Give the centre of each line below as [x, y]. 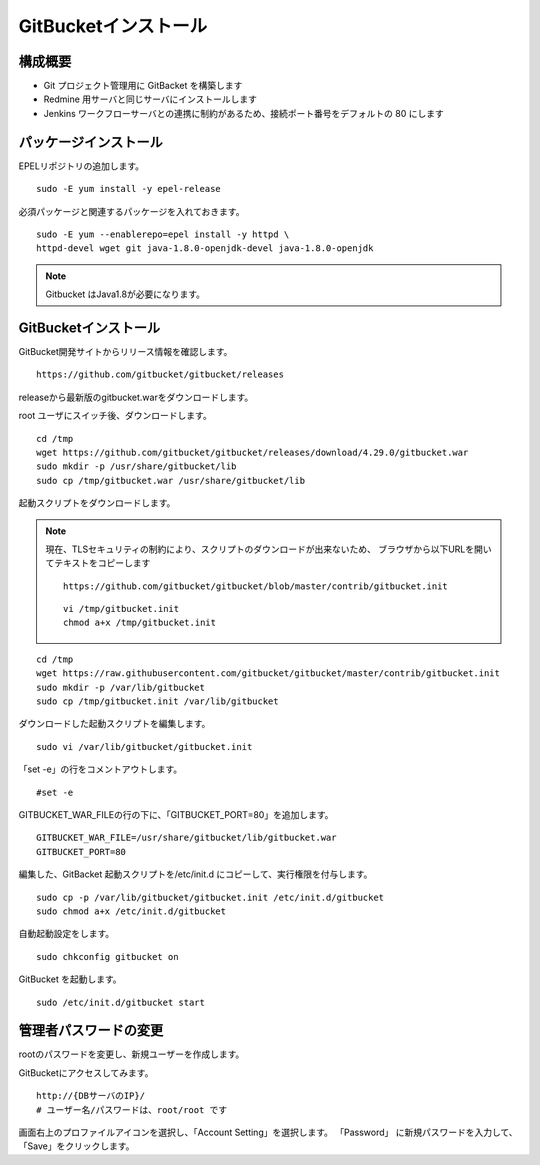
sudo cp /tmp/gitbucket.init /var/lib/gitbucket [157, 701]
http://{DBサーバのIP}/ [90, 1096]
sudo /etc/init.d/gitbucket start [120, 1002]
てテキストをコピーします [98, 563]
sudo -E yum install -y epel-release [129, 189]
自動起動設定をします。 [66, 934]
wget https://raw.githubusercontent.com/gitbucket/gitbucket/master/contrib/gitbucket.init [268, 673]
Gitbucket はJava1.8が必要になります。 [125, 294]
